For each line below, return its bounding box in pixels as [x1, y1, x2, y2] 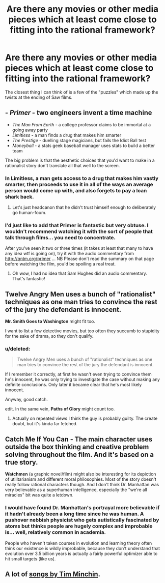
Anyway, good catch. [5, 397, 48, 403]
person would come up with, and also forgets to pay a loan [5, 187, 147, 194]
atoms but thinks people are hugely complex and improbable [5, 523, 153, 529]
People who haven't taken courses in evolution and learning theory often [5, 540, 152, 546]
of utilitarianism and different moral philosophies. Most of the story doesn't [5, 476, 157, 482]
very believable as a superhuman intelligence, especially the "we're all [5, 487, 147, 493]
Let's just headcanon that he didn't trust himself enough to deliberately [12, 204, 156, 210]
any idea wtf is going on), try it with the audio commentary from [5, 251, 134, 257]
